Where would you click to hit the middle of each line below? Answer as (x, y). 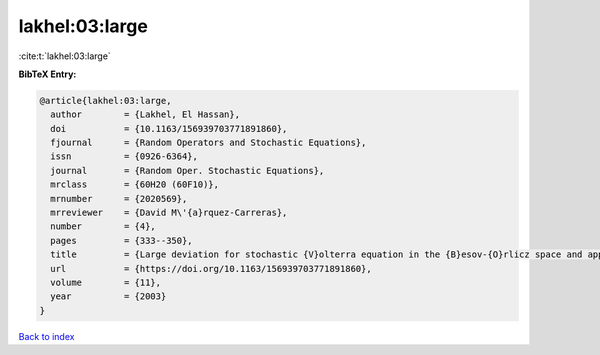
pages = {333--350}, (122, 240)
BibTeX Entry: (47, 74)
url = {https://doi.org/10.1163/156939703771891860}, (211, 268)
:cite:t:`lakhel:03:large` (65, 56)
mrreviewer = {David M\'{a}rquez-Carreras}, (169, 213)
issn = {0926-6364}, (124, 156)
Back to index (46, 336)
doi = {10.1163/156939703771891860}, (169, 128)
